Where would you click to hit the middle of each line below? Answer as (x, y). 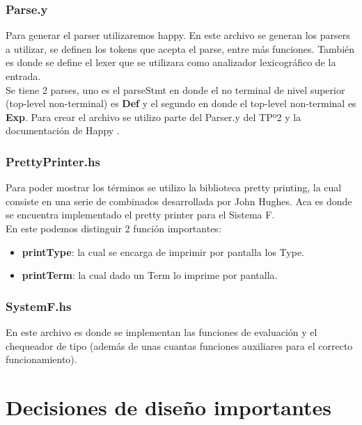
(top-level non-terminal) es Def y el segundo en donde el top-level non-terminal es (181, 103)
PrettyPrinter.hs (53, 161)
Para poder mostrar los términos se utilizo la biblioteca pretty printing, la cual (174, 187)
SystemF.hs (39, 306)
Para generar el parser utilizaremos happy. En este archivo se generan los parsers (178, 35)
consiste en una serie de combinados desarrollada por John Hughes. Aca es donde (179, 201)
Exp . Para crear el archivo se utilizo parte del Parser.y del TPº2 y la (154, 117)
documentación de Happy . (63, 130)
